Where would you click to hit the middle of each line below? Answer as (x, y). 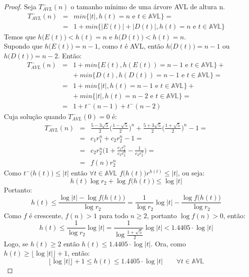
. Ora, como (168, 243)
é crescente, (46, 215)
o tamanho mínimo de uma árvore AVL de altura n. (148, 6)
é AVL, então (144, 46)
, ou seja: (191, 173)
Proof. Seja (20, 6)
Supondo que (23, 46)
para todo (114, 215)
